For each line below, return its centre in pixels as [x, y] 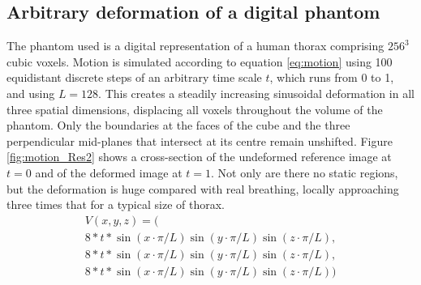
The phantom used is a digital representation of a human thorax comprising [195, 46]
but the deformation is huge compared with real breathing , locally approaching [203, 188]
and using [31, 93]
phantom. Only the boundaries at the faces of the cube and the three [178, 125]
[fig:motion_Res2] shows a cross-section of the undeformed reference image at [199, 157]
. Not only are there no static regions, [305, 172]
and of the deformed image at [109, 172]
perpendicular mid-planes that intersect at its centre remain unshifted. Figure [200, 140]
